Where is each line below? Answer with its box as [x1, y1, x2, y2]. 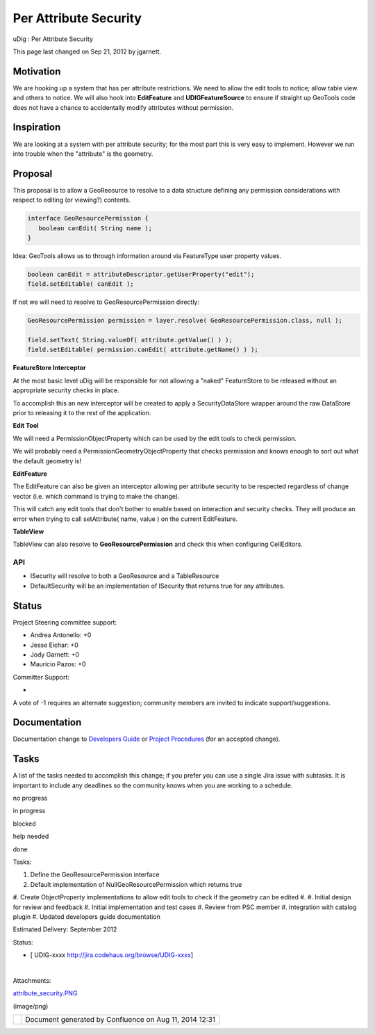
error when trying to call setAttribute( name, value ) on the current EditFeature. [12, 515, 238, 523]
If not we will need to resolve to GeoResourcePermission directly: [12, 298, 200, 306]
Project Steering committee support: [12, 618, 117, 626]
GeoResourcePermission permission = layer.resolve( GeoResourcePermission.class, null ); [27, 316, 343, 325]
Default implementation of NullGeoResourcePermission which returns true [30, 880, 242, 888]
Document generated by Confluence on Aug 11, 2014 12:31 [25, 1015, 215, 1025]
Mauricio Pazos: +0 [30, 660, 86, 668]
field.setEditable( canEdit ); [27, 280, 135, 288]
